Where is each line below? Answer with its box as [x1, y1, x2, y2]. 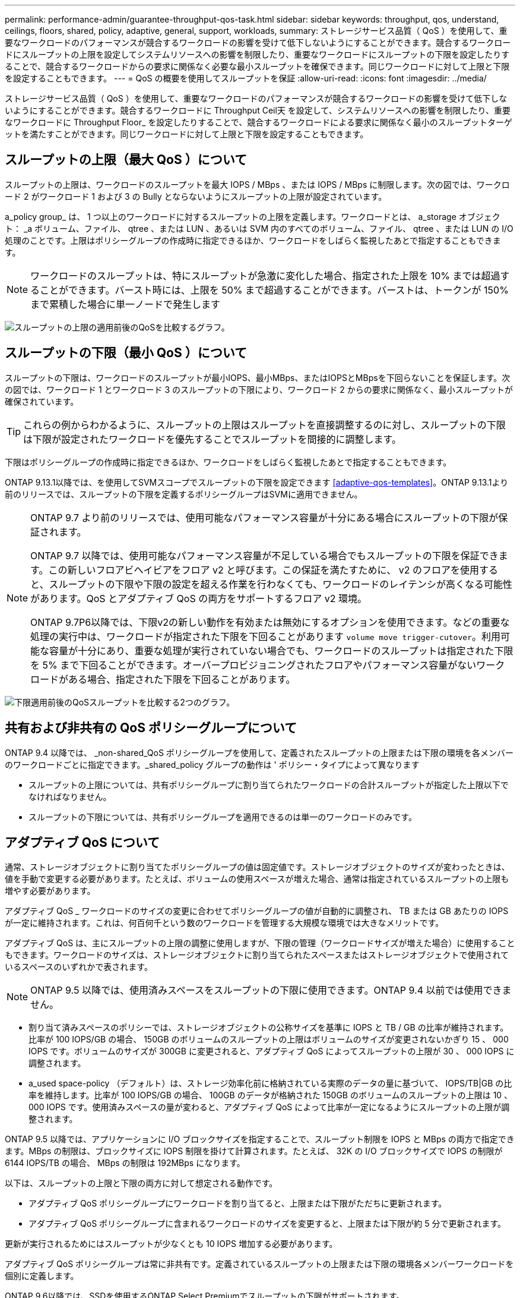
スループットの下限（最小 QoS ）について [5, 345, 247, 361]
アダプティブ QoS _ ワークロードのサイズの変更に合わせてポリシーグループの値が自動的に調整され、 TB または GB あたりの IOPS [5, 906, 509, 916]
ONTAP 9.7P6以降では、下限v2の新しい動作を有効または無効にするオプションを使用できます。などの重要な [30, 616, 510, 628]
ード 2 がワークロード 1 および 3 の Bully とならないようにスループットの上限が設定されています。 [5, 191, 387, 201]
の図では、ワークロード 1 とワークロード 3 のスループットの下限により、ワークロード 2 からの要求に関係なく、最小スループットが [5, 384, 513, 395]
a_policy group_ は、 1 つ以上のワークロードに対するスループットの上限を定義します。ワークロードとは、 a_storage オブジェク [5, 211, 500, 222]
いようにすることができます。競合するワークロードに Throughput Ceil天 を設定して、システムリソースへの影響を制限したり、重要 [5, 105, 511, 115]
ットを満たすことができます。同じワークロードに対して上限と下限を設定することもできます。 [5, 129, 369, 139]
